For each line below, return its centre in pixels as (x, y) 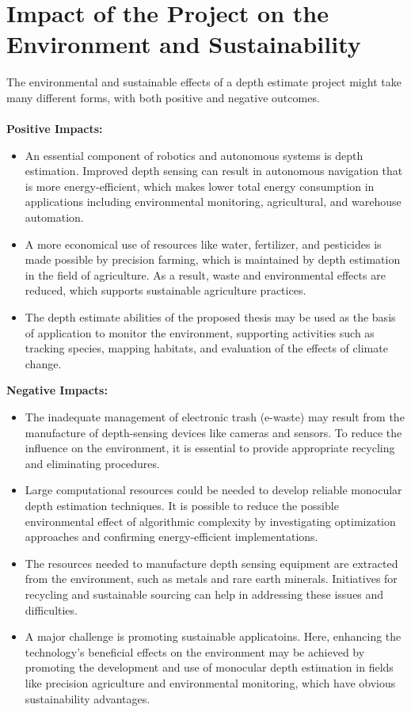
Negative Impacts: (57, 390)
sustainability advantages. (88, 698)
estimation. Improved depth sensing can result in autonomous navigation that (214, 171)
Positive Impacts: (55, 129)
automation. (54, 217)
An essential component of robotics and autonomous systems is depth (194, 155)
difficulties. (51, 609)
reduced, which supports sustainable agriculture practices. (166, 290)
